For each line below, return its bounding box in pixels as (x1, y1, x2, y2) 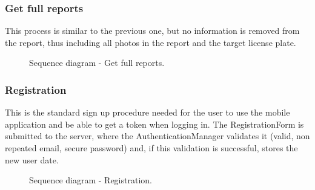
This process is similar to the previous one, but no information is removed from (5, 24, 300, 37)
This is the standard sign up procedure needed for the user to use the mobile (5, 106, 290, 119)
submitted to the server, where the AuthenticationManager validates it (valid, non (5, 129, 310, 142)
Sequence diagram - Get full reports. (29, 56, 165, 69)
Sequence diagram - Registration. (29, 174, 152, 186)
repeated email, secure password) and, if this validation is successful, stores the (5, 142, 298, 154)
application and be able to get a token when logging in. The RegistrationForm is (5, 117, 304, 130)
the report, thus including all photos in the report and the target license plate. (5, 36, 296, 48)
